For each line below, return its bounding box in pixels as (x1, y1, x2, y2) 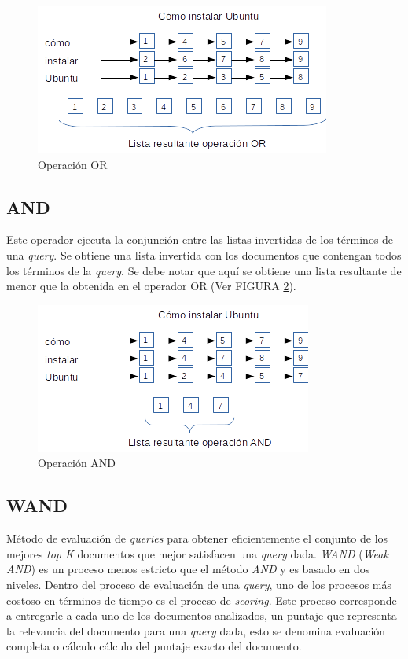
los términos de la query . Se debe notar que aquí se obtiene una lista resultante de (6, 262, 402, 278)
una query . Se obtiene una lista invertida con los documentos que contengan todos (6, 246, 402, 263)
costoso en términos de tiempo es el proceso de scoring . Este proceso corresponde (6, 591, 397, 608)
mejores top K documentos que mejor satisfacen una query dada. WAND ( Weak (6, 545, 388, 561)
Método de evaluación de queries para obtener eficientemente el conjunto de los (6, 530, 388, 547)
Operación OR (38, 156, 108, 172)
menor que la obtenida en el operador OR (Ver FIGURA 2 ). (6, 278, 296, 294)
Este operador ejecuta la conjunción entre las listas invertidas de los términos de (6, 231, 394, 248)
